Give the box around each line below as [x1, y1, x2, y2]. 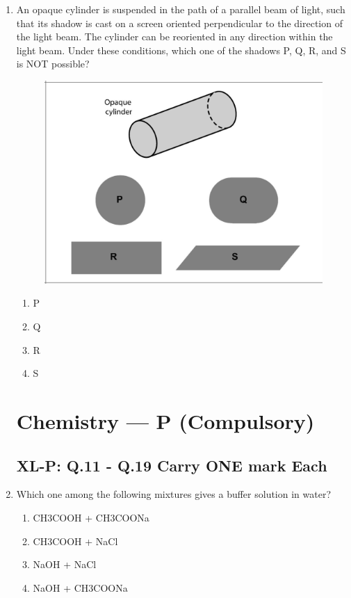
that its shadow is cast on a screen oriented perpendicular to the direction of [16, 15, 343, 30]
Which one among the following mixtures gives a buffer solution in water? [16, 487, 332, 501]
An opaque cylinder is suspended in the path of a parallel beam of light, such [16, 2, 345, 16]
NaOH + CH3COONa [33, 580, 128, 595]
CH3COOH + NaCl [33, 533, 118, 548]
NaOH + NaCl [33, 557, 97, 572]
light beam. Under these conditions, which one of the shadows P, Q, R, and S [16, 42, 346, 57]
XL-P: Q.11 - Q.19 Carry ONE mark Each [16, 454, 327, 476]
